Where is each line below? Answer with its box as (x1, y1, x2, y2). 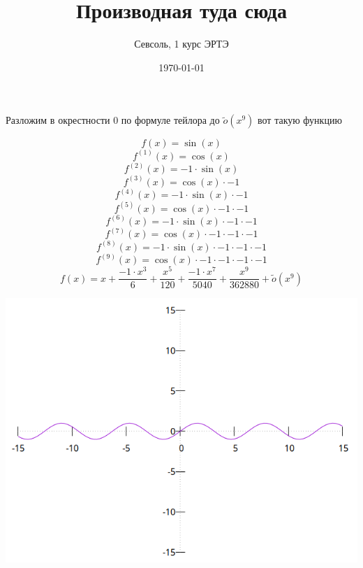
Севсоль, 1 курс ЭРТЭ (134, 36, 229, 51)
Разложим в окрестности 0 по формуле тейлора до (6, 113, 220, 127)
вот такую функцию (258, 113, 342, 127)
